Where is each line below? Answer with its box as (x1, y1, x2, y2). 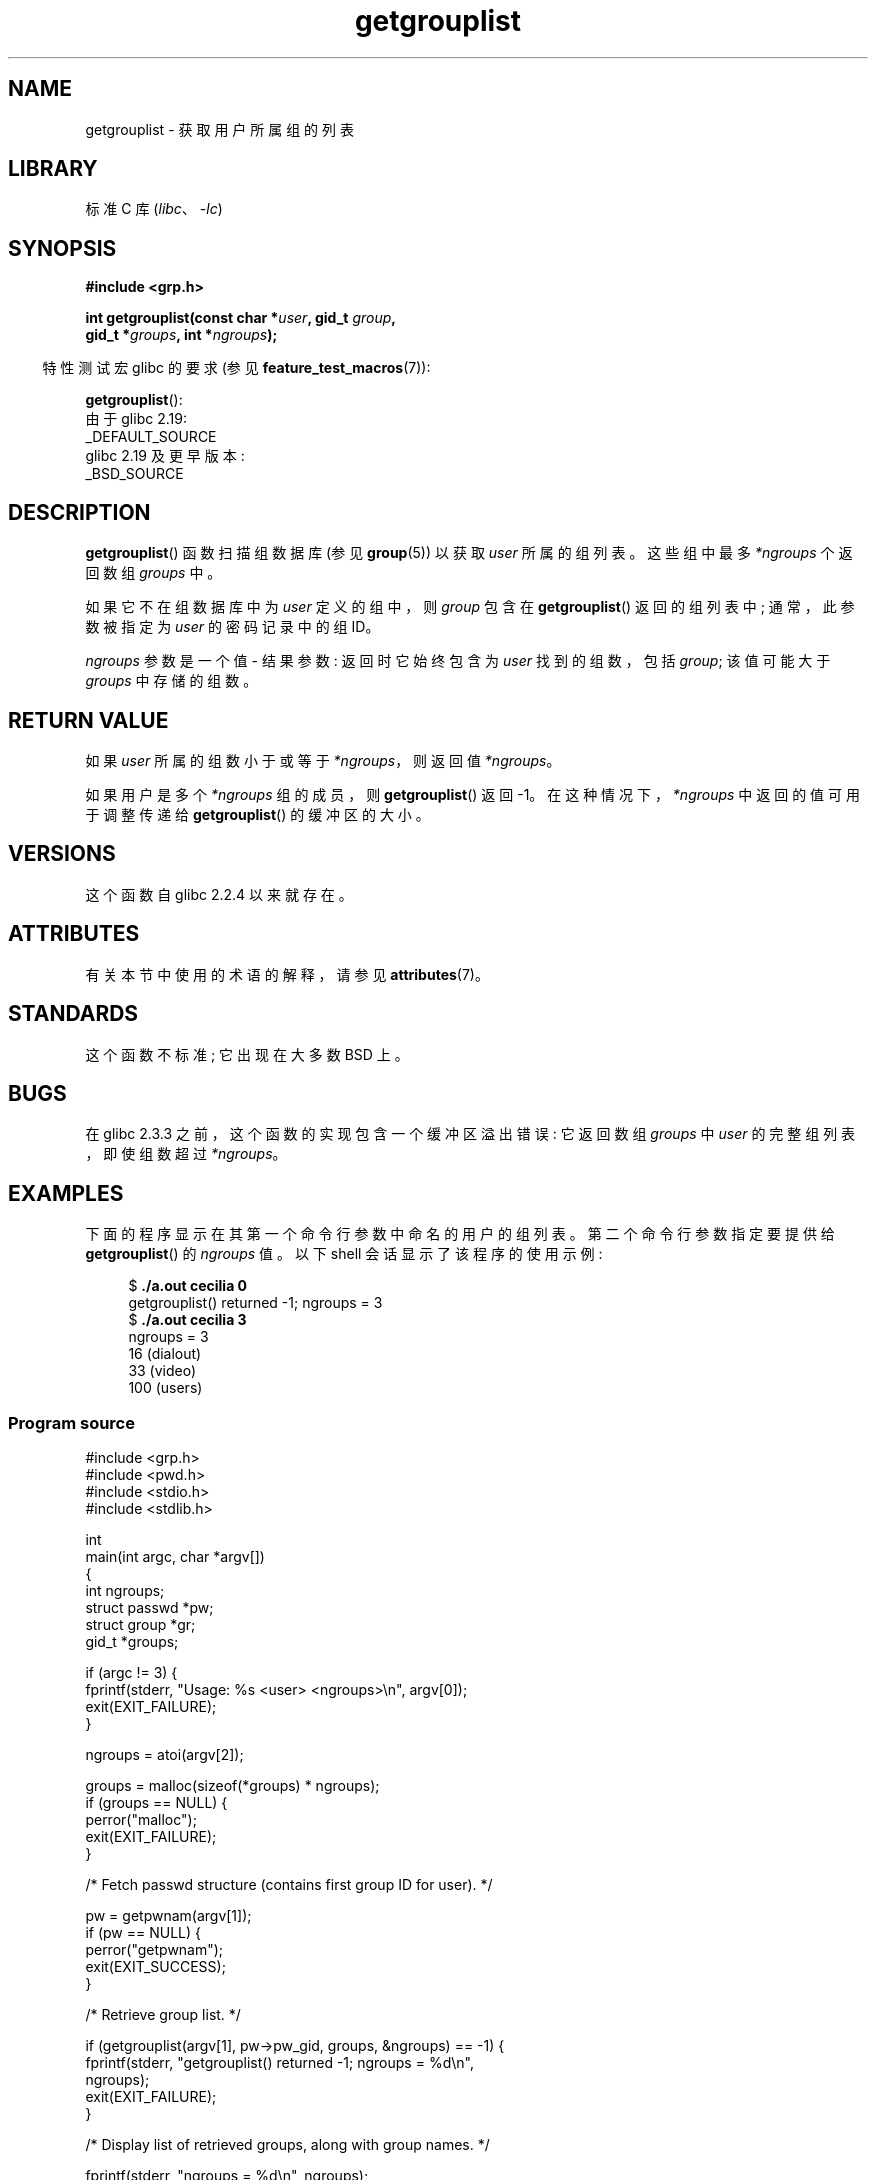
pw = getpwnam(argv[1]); (85, 1906, 252, 1924)
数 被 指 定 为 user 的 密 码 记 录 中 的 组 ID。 (85, 618, 380, 636)
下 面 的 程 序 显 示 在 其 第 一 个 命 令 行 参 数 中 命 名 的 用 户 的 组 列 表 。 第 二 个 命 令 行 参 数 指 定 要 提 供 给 (85, 1225, 835, 1243)
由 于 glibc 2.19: (85, 410, 187, 428)
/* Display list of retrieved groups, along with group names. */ (85, 2135, 490, 2153)
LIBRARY (8, 156, 98, 182)
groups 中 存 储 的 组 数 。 (85, 672, 258, 690)
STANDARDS (8, 1001, 139, 1027)
